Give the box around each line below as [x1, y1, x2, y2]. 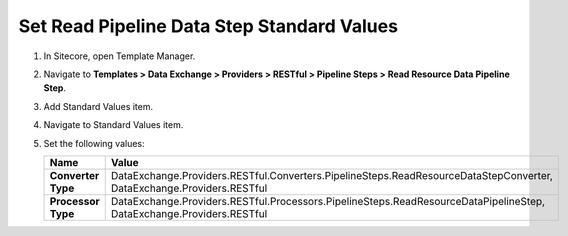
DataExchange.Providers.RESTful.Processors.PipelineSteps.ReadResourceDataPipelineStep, [110, 194, 545, 208]
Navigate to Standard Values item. [43, 119, 184, 131]
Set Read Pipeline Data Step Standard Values [18, 15, 399, 37]
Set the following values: [43, 137, 145, 149]
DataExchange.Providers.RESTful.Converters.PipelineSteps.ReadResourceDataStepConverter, [110, 168, 554, 182]
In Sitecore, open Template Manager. [43, 50, 196, 62]
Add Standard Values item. [43, 100, 154, 112]
